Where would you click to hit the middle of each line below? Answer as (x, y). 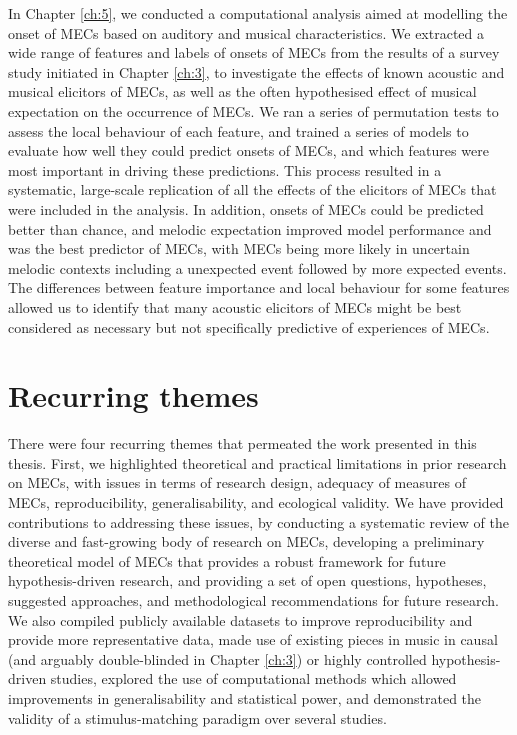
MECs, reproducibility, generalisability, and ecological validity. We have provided (256, 502)
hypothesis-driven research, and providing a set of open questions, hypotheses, (247, 580)
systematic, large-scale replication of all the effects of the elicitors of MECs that (252, 189)
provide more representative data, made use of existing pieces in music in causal (253, 639)
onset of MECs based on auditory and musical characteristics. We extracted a (246, 32)
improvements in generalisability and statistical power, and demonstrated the (245, 697)
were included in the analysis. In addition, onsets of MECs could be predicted (246, 208)
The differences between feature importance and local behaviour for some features (259, 287)
